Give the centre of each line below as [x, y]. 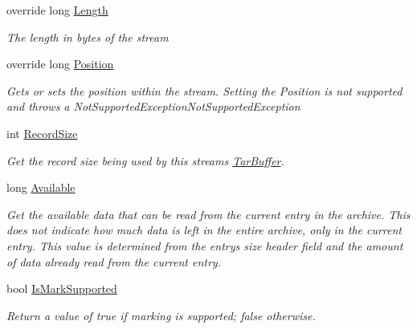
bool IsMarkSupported [62, 288]
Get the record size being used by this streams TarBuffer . [145, 160]
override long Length [57, 10]
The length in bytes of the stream [88, 37]
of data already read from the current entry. [114, 261]
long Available [41, 187]
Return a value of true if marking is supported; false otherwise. [161, 315]
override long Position [60, 64]
